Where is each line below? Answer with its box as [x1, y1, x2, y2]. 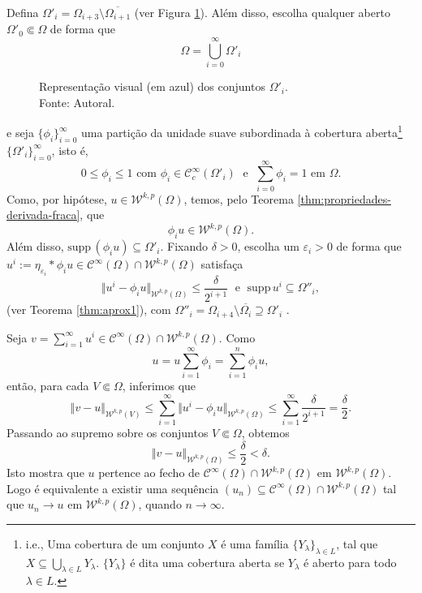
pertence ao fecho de [98, 464, 200, 481]
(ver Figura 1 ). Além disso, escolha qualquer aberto [134, 4, 390, 20]
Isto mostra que [6, 464, 84, 481]
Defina [6, 4, 39, 20]
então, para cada [6, 377, 89, 394]
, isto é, [51, 141, 88, 158]
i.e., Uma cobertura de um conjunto [25, 535, 205, 552]
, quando [138, 496, 182, 513]
